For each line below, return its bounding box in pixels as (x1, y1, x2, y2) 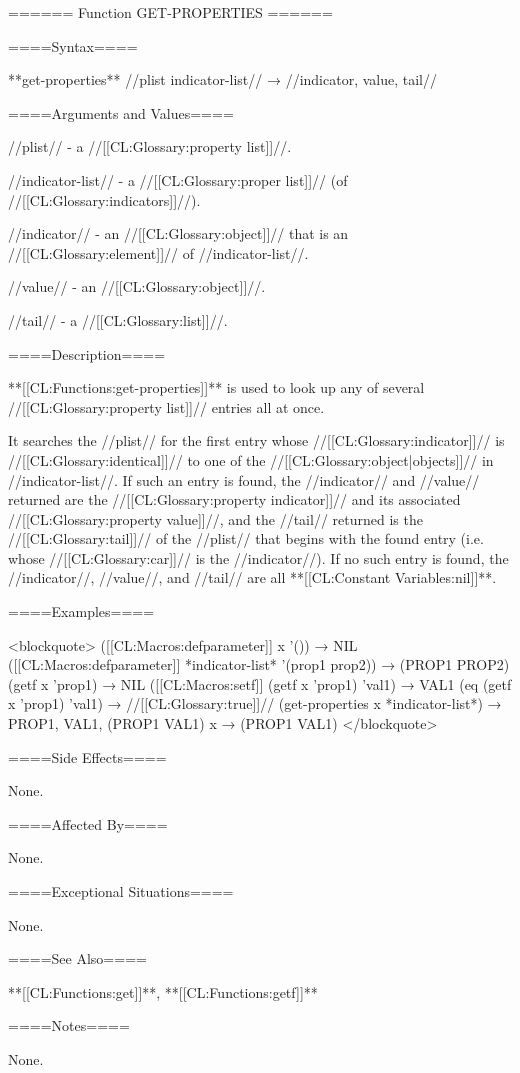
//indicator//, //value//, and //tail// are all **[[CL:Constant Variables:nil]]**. (8, 567, 497, 588)
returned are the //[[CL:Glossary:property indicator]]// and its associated (8, 489, 461, 510)
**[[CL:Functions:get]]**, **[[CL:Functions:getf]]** (8, 981, 318, 1002)
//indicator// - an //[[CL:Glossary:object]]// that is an (8, 223, 349, 244)
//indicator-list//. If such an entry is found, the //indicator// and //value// (8, 469, 480, 490)
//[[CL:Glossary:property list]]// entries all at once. (8, 396, 325, 417)
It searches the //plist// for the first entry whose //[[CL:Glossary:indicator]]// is (8, 430, 505, 451)
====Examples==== (8, 601, 155, 622)
